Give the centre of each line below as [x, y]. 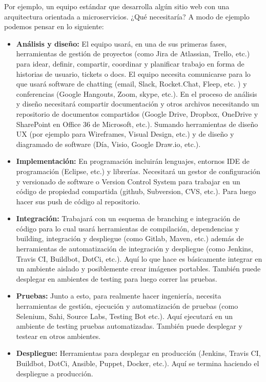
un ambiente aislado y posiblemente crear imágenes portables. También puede [138, 269]
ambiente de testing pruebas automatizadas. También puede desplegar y [129, 326]
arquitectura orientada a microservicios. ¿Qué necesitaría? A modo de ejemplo [127, 16]
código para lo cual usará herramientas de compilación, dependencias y [128, 228]
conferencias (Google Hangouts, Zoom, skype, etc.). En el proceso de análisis [137, 93]
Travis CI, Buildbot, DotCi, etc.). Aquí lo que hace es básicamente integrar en [139, 258]
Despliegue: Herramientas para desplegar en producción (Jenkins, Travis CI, [138, 353]
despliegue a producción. [55, 373]
